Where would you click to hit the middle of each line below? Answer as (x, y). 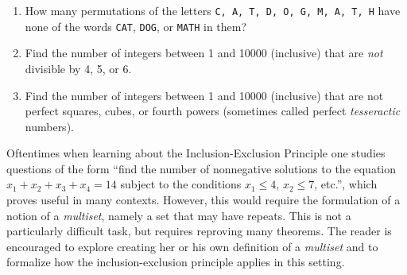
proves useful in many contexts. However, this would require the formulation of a (203, 200)
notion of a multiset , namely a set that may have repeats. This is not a (179, 215)
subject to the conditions (181, 184)
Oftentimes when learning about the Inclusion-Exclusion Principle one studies (196, 153)
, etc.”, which (346, 184)
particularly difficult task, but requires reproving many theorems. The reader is (199, 231)
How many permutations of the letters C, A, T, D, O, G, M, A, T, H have (213, 10)
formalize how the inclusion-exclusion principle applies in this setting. (176, 262)
